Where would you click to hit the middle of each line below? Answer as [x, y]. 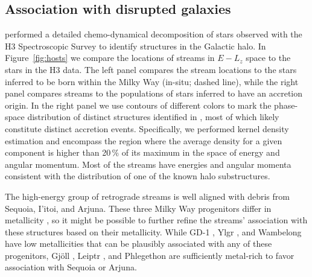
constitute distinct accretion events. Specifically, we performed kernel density [147, 128]
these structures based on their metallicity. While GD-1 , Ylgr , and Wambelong [153, 231]
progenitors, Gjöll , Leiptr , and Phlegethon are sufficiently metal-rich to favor [150, 255]
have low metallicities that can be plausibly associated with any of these [138, 244]
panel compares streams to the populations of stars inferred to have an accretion [154, 93]
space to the [268, 58]
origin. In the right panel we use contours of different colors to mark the [138, 105]
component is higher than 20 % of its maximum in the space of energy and [142, 152]
